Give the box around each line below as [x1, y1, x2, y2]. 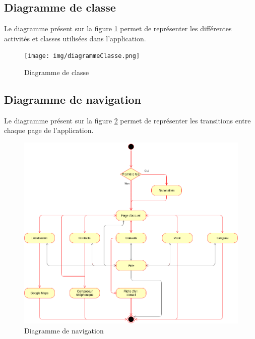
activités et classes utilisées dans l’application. [4, 33, 146, 43]
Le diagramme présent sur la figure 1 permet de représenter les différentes [4, 23, 232, 34]
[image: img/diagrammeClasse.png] [24, 52, 140, 60]
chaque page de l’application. [4, 125, 94, 135]
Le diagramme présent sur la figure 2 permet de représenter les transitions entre [4, 115, 251, 125]
